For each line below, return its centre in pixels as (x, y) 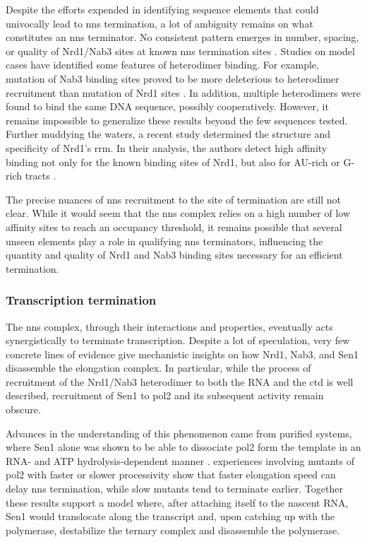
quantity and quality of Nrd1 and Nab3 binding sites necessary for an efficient (174, 255)
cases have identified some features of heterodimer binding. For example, (162, 65)
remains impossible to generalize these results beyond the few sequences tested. (177, 120)
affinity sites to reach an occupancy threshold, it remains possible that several (174, 226)
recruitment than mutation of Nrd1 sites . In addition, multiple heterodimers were (183, 92)
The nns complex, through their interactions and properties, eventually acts (169, 326)
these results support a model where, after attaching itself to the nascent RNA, (177, 502)
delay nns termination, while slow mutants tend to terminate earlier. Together (174, 489)
